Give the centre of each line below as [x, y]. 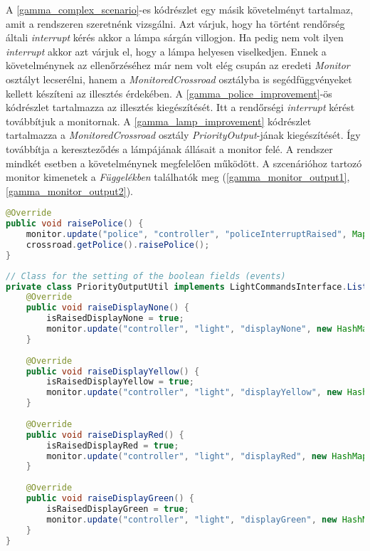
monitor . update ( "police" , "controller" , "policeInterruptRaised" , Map [197, 235]
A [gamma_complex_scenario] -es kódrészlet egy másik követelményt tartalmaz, [180, 9]
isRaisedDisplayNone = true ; [115, 319]
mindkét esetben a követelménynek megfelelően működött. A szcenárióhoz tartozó [184, 163]
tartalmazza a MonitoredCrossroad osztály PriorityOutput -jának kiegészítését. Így [183, 135]
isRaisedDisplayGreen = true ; [118, 509]
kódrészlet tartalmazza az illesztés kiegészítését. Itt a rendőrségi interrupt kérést [180, 107]
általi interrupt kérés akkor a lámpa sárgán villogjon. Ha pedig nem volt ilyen [175, 37]
